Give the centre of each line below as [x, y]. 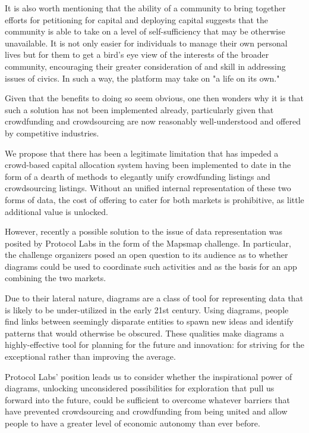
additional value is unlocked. [56, 211]
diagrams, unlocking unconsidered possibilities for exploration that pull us [140, 388]
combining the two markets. [56, 278]
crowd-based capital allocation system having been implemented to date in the [148, 165]
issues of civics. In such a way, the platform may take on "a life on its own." [142, 78]
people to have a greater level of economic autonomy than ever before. [133, 423]
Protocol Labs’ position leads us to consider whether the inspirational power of [149, 376]
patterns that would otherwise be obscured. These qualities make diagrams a [144, 333]
